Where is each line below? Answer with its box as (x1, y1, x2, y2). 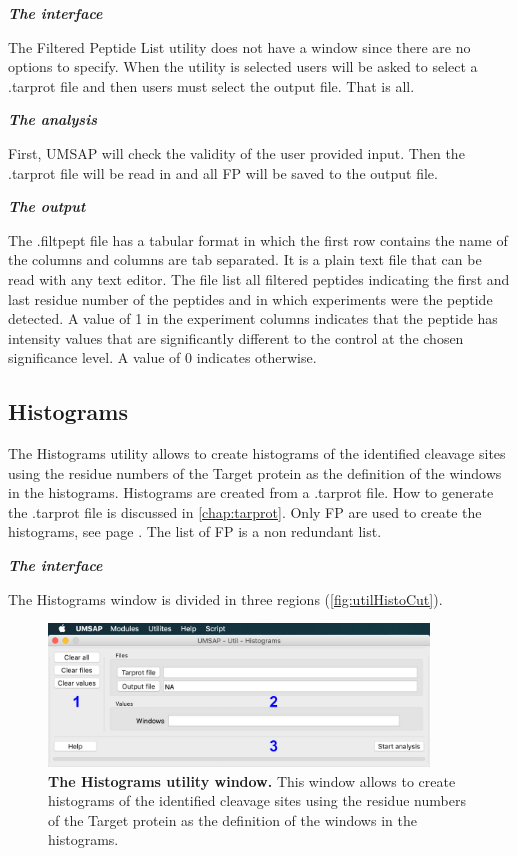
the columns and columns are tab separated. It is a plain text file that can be (8, 249, 482, 270)
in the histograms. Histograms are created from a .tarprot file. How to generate (8, 482, 494, 503)
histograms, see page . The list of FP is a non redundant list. (8, 521, 382, 542)
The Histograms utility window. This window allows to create (48, 770, 456, 791)
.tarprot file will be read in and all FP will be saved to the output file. (8, 162, 438, 183)
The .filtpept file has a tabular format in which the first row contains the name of (8, 229, 508, 250)
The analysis (8, 109, 97, 130)
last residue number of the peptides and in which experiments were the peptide (8, 288, 493, 309)
